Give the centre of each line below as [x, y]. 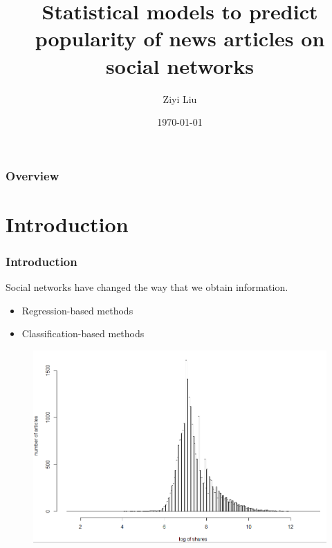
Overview [33, 175]
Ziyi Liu [180, 98]
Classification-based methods [83, 333]
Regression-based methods [77, 310]
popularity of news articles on [180, 38]
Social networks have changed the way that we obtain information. [147, 287]
